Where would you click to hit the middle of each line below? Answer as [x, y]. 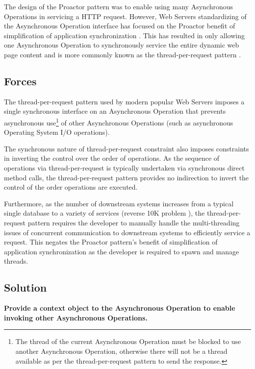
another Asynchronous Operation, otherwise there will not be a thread [121, 351]
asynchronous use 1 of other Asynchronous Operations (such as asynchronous [119, 122]
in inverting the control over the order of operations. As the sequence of [112, 158]
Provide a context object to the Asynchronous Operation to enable [120, 308]
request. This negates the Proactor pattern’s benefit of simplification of [111, 242]
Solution [25, 287]
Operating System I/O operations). [57, 132]
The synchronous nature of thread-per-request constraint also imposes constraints [127, 148]
